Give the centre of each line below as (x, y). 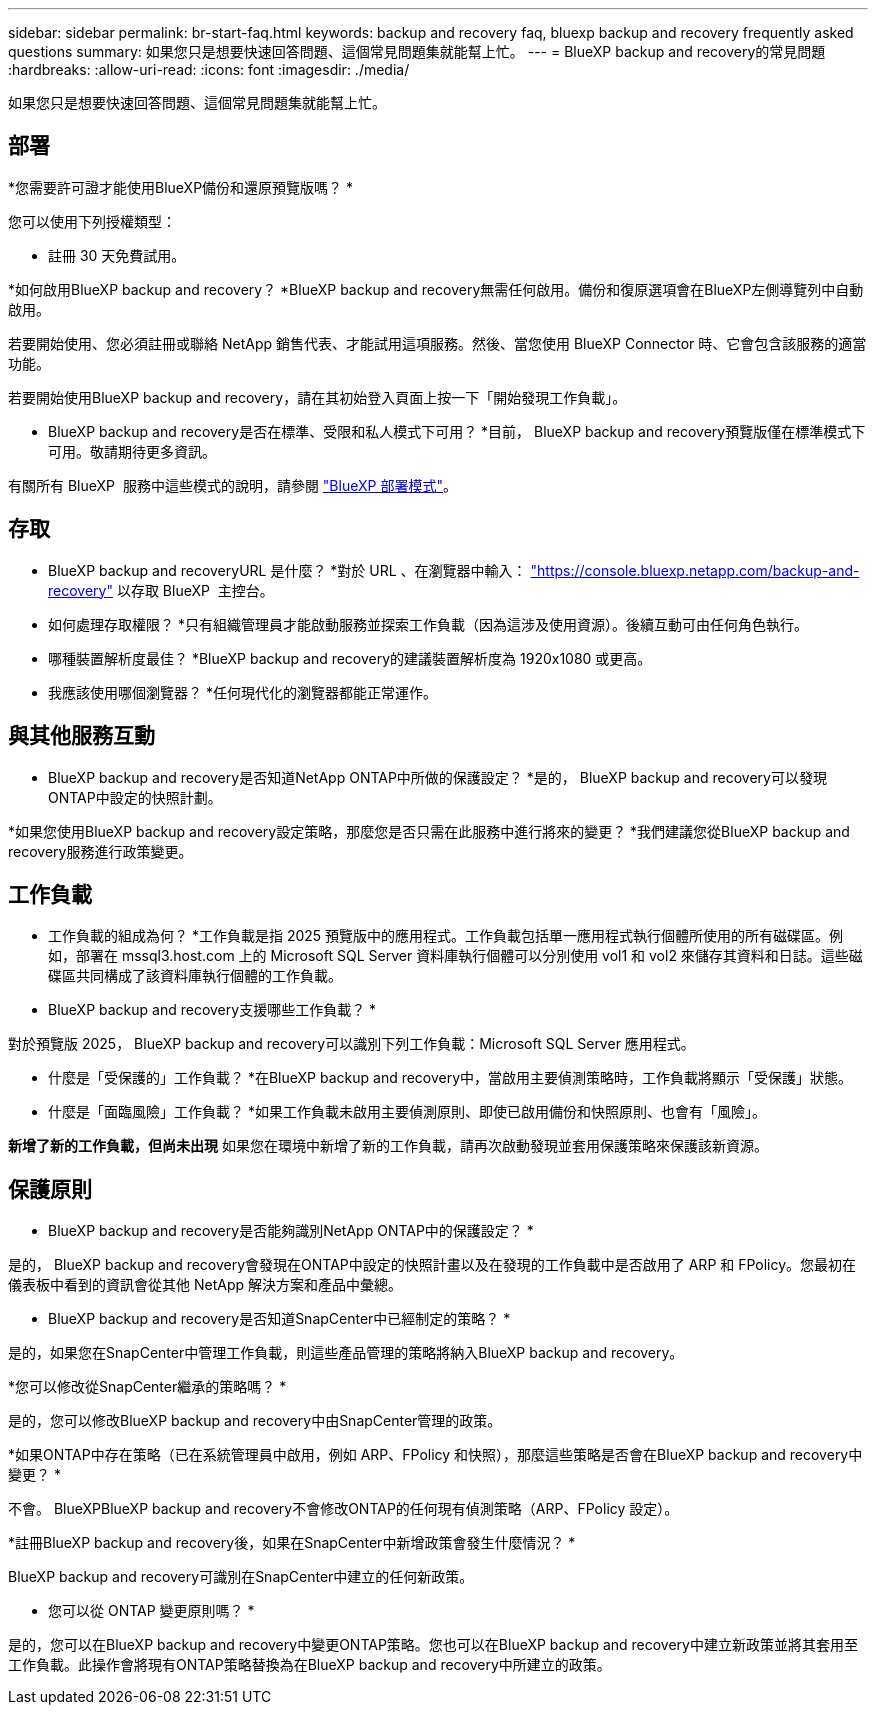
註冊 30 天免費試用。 (117, 255)
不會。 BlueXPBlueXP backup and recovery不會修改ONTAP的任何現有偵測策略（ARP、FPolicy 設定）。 (343, 1509)
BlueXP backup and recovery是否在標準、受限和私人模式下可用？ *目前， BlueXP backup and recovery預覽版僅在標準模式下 (457, 431)
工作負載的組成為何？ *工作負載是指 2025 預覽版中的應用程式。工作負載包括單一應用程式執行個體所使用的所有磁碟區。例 (446, 936)
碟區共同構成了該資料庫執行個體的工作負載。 (195, 976)
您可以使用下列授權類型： (92, 221)
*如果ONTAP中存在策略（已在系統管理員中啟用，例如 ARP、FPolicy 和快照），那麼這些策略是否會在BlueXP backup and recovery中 (435, 1455)
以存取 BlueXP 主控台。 (195, 590)
